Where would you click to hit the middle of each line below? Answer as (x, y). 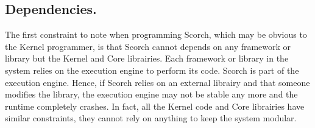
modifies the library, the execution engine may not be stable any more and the (151, 94)
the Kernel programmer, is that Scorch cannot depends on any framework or (148, 46)
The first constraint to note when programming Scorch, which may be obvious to (156, 34)
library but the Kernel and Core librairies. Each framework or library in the (147, 58)
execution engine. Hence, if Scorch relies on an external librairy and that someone (157, 82)
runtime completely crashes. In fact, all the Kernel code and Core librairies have (155, 106)
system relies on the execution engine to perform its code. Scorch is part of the (152, 70)
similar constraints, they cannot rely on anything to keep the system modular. (151, 118)
